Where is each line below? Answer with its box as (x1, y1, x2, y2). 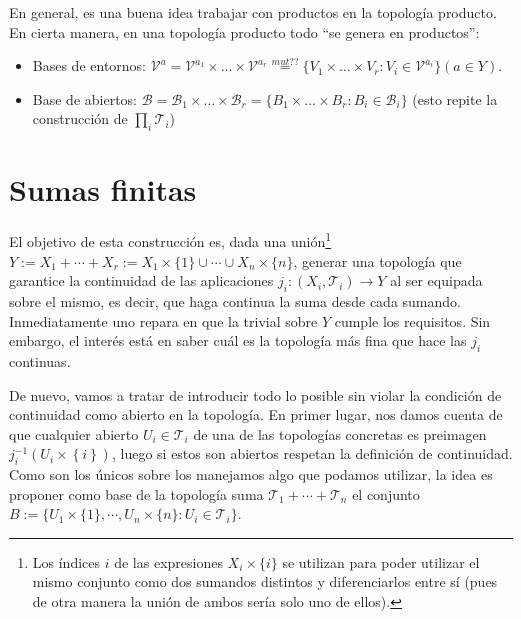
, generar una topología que (293, 250, 462, 271)
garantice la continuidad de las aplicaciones (9, 270, 274, 291)
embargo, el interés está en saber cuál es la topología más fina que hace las (9, 330, 467, 351)
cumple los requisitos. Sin (334, 310, 491, 331)
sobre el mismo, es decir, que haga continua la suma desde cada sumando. (9, 290, 461, 311)
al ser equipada (390, 270, 483, 291)
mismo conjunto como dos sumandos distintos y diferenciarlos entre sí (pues (32, 571, 498, 592)
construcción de (32, 108, 128, 129)
